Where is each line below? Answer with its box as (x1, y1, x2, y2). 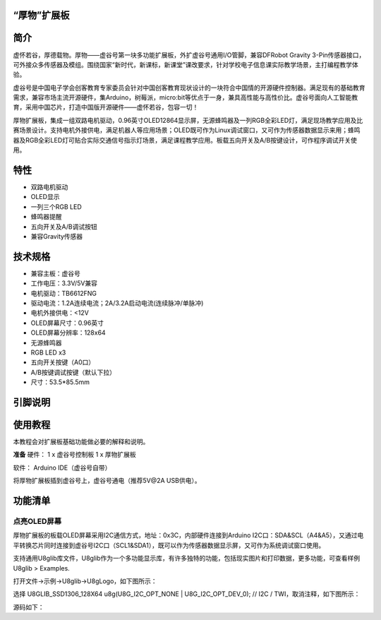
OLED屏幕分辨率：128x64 (30, 328, 106, 337)
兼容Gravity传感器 (30, 232, 83, 240)
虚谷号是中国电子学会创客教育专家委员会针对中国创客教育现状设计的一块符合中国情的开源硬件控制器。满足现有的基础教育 (13, 83, 365, 92)
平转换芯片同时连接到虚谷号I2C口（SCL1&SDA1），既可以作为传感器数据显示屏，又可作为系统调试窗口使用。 (13, 541, 325, 549)
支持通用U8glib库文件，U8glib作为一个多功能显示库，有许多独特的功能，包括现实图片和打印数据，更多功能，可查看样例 (13, 554, 361, 563)
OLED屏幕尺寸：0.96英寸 (30, 318, 104, 327)
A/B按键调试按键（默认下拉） (30, 368, 116, 376)
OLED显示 (30, 193, 60, 201)
